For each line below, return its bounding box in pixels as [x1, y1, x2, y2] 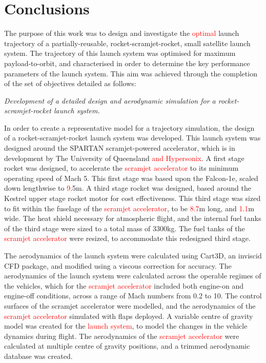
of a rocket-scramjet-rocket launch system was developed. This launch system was [4, 132, 261, 143]
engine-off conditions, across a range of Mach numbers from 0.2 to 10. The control [4, 290, 262, 301]
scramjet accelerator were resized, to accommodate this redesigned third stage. [4, 233, 251, 244]
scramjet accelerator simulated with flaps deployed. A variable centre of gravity [4, 310, 253, 321]
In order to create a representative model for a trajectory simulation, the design [4, 122, 255, 133]
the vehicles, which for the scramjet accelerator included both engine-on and [4, 280, 243, 291]
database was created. [4, 350, 73, 361]
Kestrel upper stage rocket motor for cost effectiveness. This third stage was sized [4, 193, 261, 204]
